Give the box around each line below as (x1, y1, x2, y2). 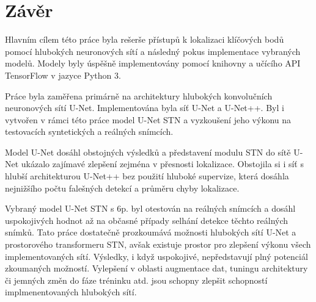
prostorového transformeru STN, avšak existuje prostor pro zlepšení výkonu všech (5, 238, 311, 251)
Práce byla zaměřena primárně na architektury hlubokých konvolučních (5, 89, 273, 102)
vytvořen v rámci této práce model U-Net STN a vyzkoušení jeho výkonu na (5, 113, 292, 126)
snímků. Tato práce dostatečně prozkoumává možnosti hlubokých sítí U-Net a (5, 226, 296, 239)
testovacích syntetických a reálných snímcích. (5, 125, 174, 138)
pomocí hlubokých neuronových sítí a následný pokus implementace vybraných (5, 45, 301, 57)
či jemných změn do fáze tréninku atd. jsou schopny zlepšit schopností (5, 273, 268, 286)
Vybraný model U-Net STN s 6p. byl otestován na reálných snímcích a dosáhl (5, 202, 296, 215)
